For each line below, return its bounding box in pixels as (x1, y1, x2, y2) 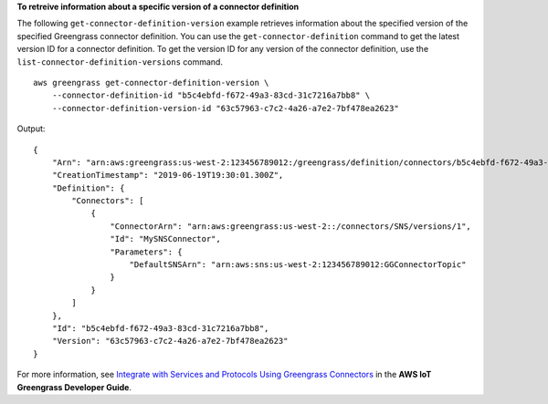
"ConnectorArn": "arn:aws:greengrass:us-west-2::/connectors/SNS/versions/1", (110, 221, 472, 232)
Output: (16, 123, 46, 134)
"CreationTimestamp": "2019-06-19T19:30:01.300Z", (51, 170, 284, 181)
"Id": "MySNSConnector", (110, 233, 221, 244)
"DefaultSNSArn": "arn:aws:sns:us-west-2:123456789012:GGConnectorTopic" (129, 260, 467, 270)
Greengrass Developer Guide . (16, 381, 132, 392)
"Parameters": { (110, 246, 183, 257)
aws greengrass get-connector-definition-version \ (33, 78, 269, 88)
